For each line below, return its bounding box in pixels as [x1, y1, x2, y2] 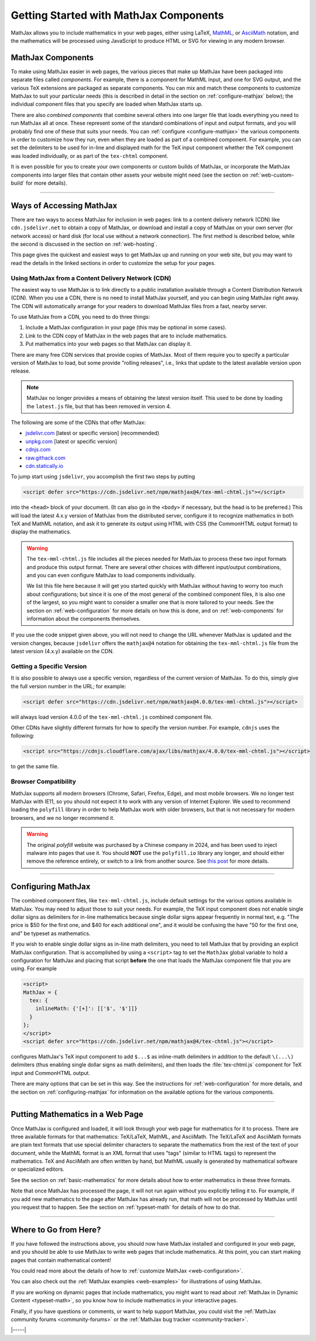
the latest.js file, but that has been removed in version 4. [26, 402, 171, 409]
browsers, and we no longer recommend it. [11, 814, 115, 821]
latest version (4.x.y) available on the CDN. [11, 648, 114, 655]
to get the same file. [11, 763, 59, 770]
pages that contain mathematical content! [11, 1256, 111, 1263]
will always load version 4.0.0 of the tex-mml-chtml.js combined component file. [11, 713, 213, 721]
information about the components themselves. [26, 615, 141, 622]
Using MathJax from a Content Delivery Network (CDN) [11, 274, 171, 282]
